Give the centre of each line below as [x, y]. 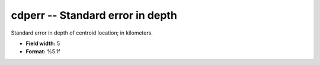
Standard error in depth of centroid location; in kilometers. [82, 33]
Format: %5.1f [43, 52]
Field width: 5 [43, 43]
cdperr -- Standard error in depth [94, 15]
